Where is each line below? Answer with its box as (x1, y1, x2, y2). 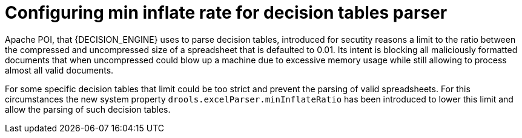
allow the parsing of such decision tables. (5, 104, 171, 114)
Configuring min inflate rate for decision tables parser (5, 2, 448, 23)
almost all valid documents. (5, 64, 114, 75)
